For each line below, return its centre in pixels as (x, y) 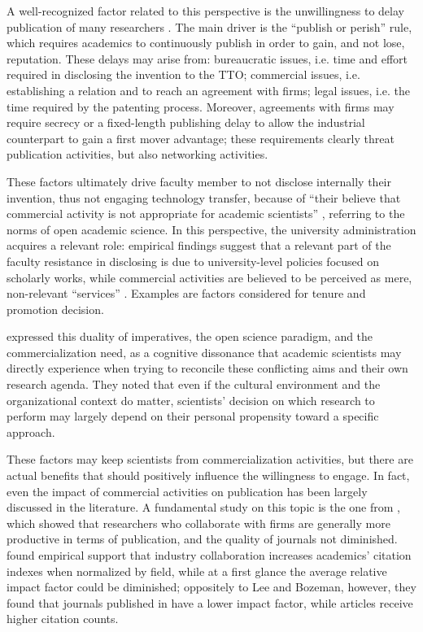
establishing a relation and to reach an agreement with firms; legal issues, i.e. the (209, 90)
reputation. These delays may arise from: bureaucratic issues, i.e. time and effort (207, 58)
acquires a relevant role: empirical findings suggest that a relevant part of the (199, 245)
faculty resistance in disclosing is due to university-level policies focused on (193, 261)
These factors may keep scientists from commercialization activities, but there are (210, 459)
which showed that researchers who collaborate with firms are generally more (198, 523)
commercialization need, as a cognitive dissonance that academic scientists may (204, 352)
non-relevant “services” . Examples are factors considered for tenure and (186, 293)
